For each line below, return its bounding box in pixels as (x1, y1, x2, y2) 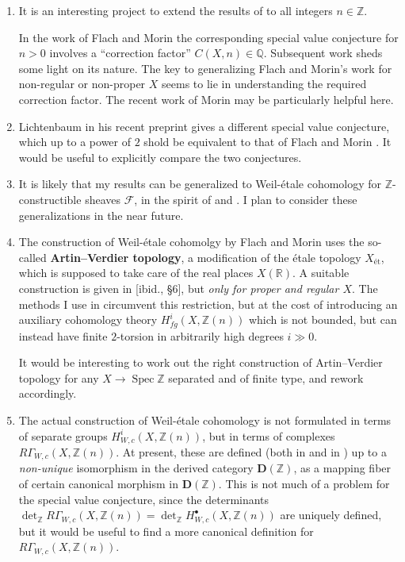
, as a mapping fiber (293, 460, 392, 476)
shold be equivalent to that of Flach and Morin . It (143, 133, 392, 150)
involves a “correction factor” (49, 44, 191, 61)
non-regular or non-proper (18, 75, 146, 92)
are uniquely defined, (280, 506, 382, 523)
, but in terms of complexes (202, 427, 335, 444)
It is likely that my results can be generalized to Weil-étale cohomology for (18, 175, 382, 192)
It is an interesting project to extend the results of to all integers (18, 2, 333, 18)
